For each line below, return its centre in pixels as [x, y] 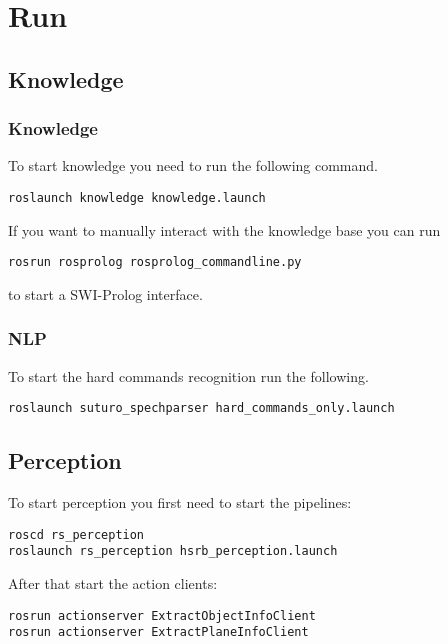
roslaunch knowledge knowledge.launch [137, 197]
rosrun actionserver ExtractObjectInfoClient [162, 615]
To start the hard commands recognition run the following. [188, 375]
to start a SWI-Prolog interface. [105, 293]
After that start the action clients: [113, 583]
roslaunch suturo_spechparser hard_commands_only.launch [201, 408]
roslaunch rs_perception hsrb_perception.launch [173, 551]
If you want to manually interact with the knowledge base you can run [224, 229]
